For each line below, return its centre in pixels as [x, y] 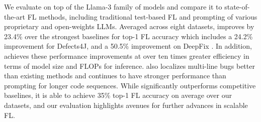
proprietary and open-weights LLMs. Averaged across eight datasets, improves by [129, 26]
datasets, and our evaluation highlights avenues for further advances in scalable [126, 105]
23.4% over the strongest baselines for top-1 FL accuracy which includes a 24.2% [128, 36]
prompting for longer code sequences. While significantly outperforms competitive [130, 85]
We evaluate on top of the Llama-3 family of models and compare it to [113, 7]
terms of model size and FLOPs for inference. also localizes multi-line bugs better [129, 66]
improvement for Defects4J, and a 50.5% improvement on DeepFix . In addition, [128, 46]
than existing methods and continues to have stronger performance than [115, 76]
